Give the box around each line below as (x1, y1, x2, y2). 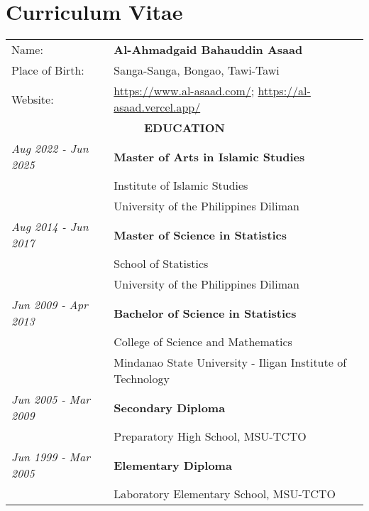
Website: (11, 90, 54, 107)
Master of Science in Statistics (114, 226, 287, 243)
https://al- (258, 82, 311, 99)
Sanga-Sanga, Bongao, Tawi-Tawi (114, 62, 280, 79)
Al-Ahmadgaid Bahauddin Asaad (114, 41, 303, 58)
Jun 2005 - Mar (11, 391, 90, 408)
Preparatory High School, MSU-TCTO (114, 428, 307, 445)
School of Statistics (114, 255, 209, 272)
